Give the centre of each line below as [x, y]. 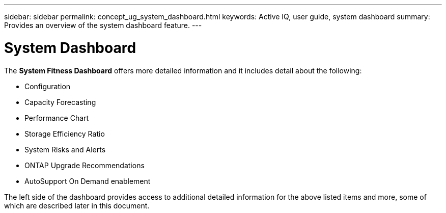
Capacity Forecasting [60, 102]
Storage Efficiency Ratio [65, 134]
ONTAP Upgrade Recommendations [85, 165]
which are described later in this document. [77, 205]
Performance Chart [57, 118]
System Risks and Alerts [65, 149]
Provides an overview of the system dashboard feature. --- [103, 25]
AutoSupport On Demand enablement [88, 181]
